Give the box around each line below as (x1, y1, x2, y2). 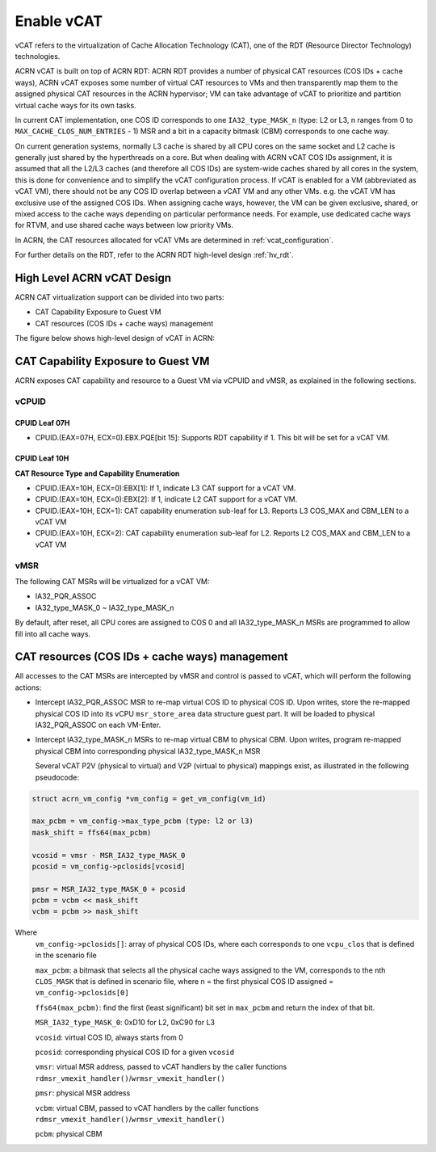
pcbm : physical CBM (35, 1129, 103, 1139)
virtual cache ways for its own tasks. (15, 100, 136, 110)
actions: (15, 683, 42, 692)
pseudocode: (35, 772, 80, 782)
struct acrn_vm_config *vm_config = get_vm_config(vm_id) (31, 794, 266, 803)
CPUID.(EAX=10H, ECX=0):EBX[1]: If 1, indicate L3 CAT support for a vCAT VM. (35, 483, 296, 493)
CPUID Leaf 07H (15, 418, 70, 427)
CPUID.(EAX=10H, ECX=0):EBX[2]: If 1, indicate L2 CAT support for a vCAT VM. (35, 494, 298, 504)
